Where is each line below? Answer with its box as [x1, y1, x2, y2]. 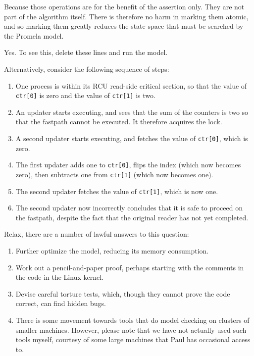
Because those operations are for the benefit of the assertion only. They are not [4, 1, 245, 11]
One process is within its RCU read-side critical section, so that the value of [15, 80, 247, 91]
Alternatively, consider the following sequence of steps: [4, 63, 169, 74]
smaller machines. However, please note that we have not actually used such [15, 324, 247, 335]
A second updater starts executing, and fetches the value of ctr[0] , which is [15, 133, 248, 143]
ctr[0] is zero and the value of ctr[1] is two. [15, 90, 155, 101]
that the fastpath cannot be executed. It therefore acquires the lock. [15, 116, 222, 127]
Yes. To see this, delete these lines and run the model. [4, 47, 168, 57]
